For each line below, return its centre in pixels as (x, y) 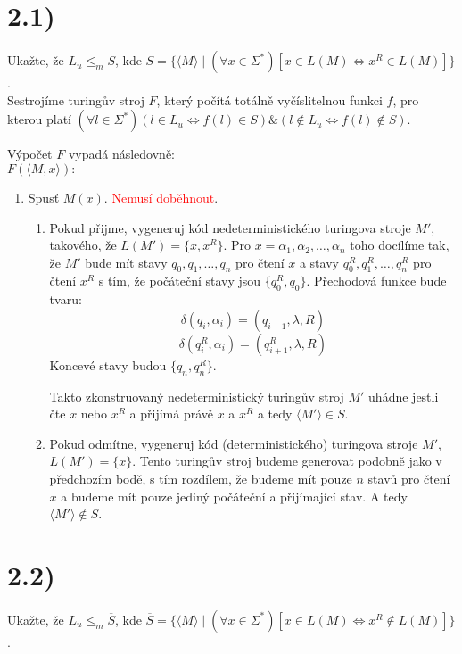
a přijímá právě (171, 414)
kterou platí (40, 119)
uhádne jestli (404, 396)
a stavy (319, 262)
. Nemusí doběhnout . (161, 197)
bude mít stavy (126, 262)
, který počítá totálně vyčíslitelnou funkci (269, 99)
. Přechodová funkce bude (376, 281)
